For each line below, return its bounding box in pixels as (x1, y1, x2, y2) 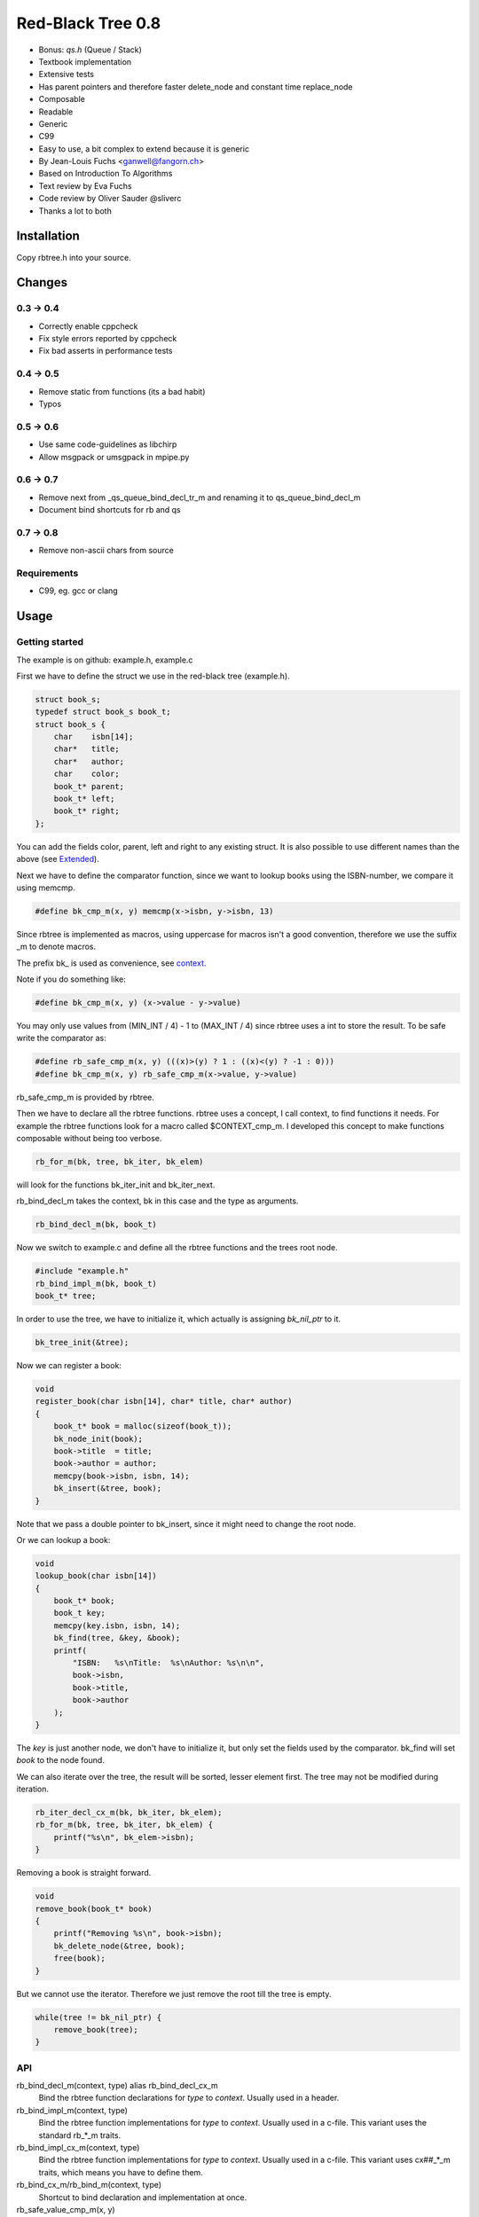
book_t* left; (53, 794, 115, 803)
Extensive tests (38, 69, 95, 80)
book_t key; (53, 1608, 106, 1618)
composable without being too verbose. (16, 1132, 162, 1143)
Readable (38, 106, 74, 117)
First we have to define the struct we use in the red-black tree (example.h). (16, 670, 290, 681)
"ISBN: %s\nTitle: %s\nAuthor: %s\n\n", (72, 1658, 265, 1667)
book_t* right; (53, 806, 120, 816)
